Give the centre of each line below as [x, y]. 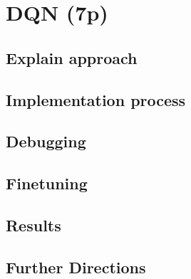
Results [33, 225]
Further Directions [76, 267]
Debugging [46, 141]
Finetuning [47, 183]
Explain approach [72, 57]
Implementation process [96, 99]
